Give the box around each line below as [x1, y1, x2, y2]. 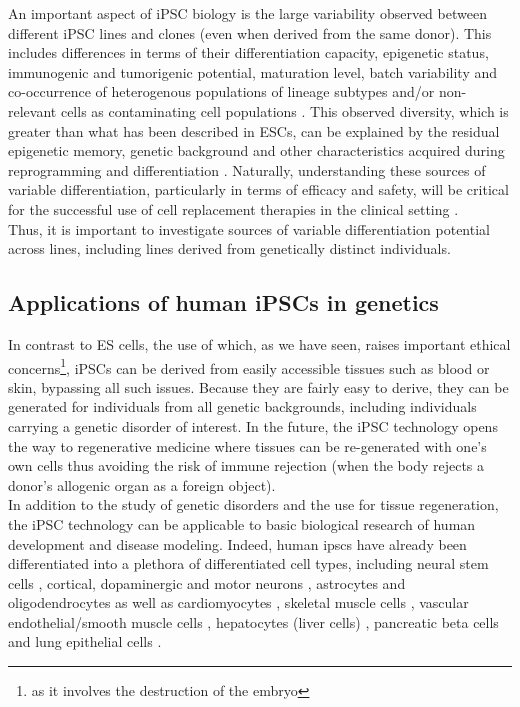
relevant [8, 100, 57, 121]
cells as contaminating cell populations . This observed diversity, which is [60, 100, 509, 121]
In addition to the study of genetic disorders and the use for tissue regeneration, [8, 494, 499, 515]
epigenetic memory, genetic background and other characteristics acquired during [8, 140, 505, 161]
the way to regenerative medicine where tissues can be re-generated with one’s [8, 435, 487, 456]
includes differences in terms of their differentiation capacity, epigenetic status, [8, 42, 489, 63]
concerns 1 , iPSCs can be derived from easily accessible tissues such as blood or [8, 354, 490, 378]
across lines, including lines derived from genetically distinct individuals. [8, 238, 451, 259]
